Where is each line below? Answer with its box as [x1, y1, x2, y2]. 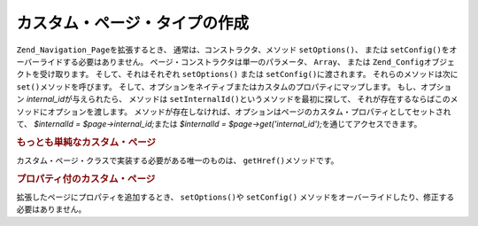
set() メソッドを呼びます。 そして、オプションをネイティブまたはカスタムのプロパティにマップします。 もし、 [16, 81, 421, 92]
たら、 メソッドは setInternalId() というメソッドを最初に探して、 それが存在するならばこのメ [103, 94, 459, 105]
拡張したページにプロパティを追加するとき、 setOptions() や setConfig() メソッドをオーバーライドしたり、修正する [16, 191, 455, 202]
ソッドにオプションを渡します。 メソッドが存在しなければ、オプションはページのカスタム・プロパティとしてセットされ [16, 106, 451, 117]
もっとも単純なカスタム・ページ [16, 136, 157, 148]
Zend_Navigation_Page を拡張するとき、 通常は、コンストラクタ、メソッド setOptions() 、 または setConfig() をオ [16, 44, 458, 55]
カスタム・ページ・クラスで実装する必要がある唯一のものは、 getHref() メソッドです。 [16, 155, 339, 166]
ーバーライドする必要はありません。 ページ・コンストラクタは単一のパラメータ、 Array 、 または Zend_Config [16, 56, 425, 66]
